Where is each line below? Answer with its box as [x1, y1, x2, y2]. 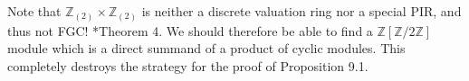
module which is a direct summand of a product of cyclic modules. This [7, 39, 406, 58]
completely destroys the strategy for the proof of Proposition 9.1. [7, 56, 368, 75]
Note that [7, 2, 62, 20]
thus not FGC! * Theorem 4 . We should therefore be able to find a [7, 21, 373, 40]
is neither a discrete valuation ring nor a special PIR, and [141, 2, 462, 20]
